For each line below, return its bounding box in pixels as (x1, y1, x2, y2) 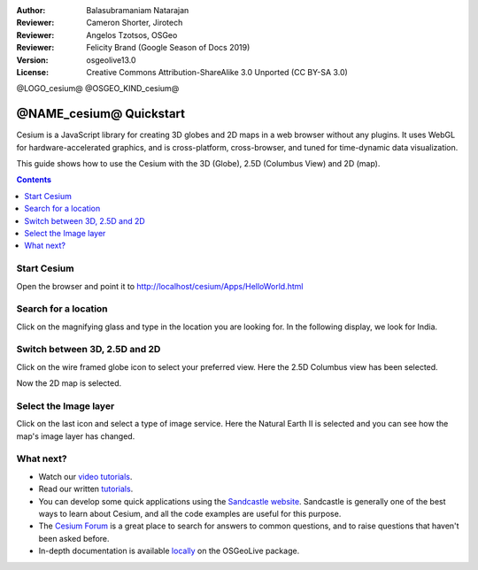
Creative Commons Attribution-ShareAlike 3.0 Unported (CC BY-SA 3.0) (86, 66, 349, 77)
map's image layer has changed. (16, 430, 135, 442)
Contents (16, 174, 52, 185)
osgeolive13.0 (86, 54, 136, 65)
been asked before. (38, 533, 110, 543)
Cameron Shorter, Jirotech (86, 18, 183, 28)
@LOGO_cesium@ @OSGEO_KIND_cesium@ (16, 83, 180, 94)
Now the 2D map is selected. (16, 378, 122, 389)
